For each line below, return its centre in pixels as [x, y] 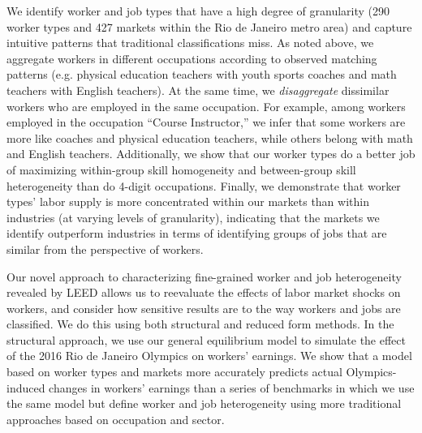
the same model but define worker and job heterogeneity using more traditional [204, 403]
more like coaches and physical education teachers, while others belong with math [210, 137]
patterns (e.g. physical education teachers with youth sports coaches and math [202, 74]
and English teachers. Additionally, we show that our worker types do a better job [211, 154]
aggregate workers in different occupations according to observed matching [192, 58]
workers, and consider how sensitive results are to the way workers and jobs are [204, 308]
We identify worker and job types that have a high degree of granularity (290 [198, 11]
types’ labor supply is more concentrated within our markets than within [188, 201]
